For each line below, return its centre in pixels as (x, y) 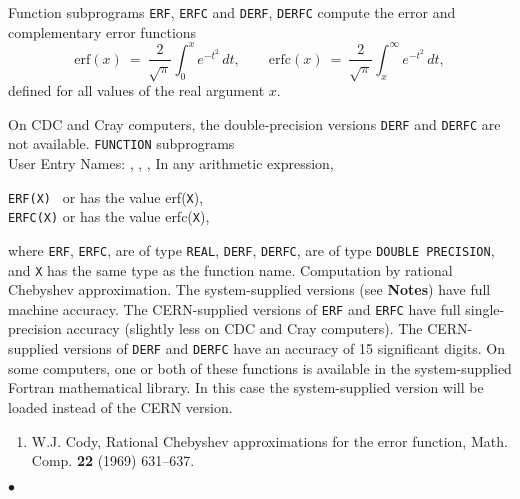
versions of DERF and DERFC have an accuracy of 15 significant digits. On (284, 348)
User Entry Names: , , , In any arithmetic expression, (171, 163)
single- (485, 308)
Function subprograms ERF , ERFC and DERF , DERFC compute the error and (232, 12)
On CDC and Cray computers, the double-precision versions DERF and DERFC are (254, 123)
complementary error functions (102, 31)
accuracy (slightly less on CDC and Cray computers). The (244, 328)
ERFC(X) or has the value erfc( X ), (109, 216)
